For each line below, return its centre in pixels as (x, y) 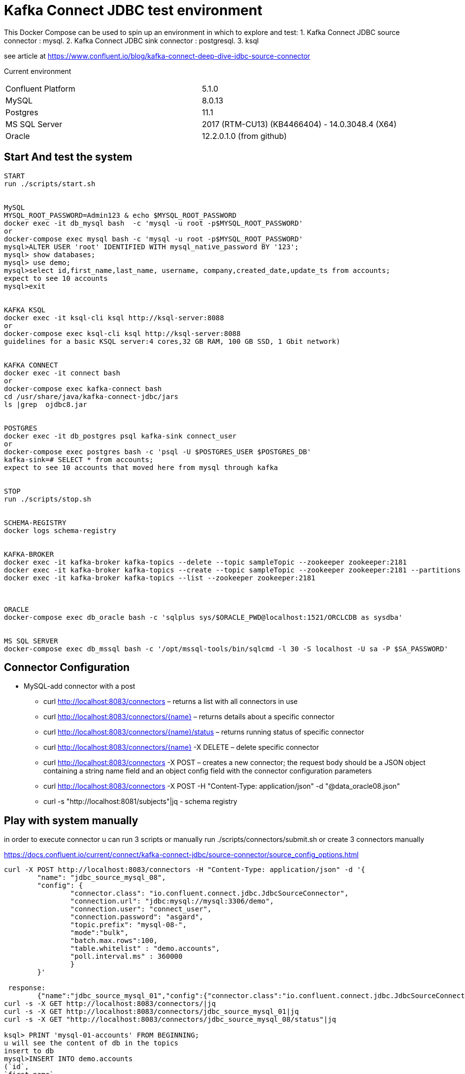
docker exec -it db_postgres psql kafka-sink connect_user (120, 436)
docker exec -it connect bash (62, 373)
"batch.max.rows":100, (114, 941)
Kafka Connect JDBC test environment (133, 10)
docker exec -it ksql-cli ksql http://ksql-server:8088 (114, 318)
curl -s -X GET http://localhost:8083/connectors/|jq (110, 1004)
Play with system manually (71, 820)
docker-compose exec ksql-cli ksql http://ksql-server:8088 (122, 333)
